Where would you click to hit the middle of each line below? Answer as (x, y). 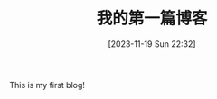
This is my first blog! (47, 85)
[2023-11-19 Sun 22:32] (152, 44)
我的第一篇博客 (152, 18)
